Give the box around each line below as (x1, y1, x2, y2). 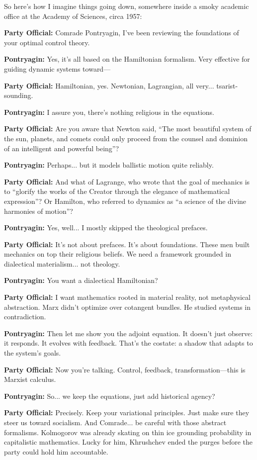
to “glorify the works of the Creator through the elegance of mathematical (4, 186, 230, 196)
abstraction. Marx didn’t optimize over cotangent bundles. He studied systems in (4, 301, 251, 312)
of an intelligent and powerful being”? (4, 143, 119, 153)
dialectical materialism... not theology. (4, 258, 120, 269)
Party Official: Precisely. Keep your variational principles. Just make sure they (4, 407, 250, 418)
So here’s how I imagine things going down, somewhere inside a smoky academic (4, 1, 249, 11)
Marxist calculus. (4, 374, 56, 384)
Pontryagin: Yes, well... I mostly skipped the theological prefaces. (4, 222, 208, 233)
